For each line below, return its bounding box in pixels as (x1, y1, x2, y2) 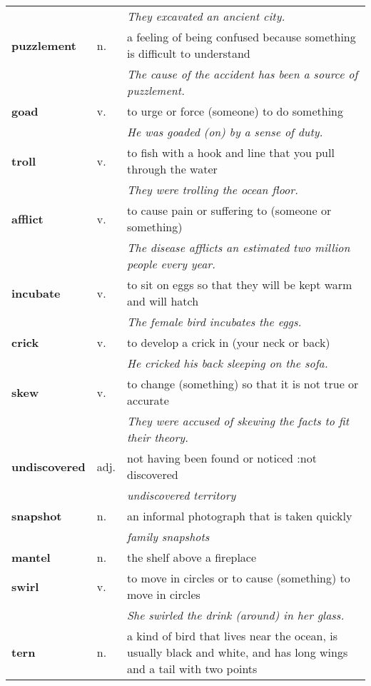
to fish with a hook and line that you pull (127, 144, 335, 161)
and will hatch (127, 293, 199, 309)
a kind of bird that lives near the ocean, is (127, 627, 337, 644)
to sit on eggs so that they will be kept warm (127, 276, 352, 293)
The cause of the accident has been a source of (127, 66, 358, 82)
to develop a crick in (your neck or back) (127, 334, 330, 350)
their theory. (127, 429, 188, 445)
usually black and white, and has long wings (127, 644, 348, 660)
